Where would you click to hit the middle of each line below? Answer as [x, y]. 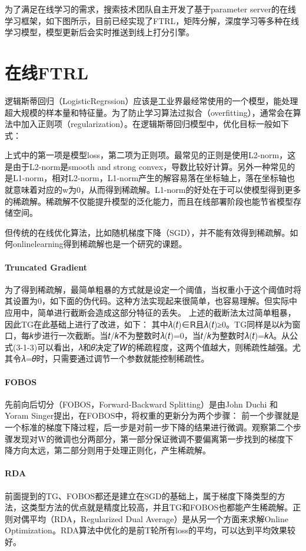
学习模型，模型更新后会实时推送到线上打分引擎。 [99, 32]
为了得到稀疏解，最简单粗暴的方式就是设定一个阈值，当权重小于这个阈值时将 [153, 289]
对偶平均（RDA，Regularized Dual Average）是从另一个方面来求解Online [150, 518]
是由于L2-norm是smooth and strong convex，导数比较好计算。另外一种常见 [146, 166]
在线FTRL [47, 72]
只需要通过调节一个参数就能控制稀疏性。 [131, 358]
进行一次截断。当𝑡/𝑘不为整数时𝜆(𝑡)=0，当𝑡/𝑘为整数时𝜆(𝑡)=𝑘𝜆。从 [166, 335]
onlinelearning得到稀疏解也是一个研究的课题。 [100, 244]
